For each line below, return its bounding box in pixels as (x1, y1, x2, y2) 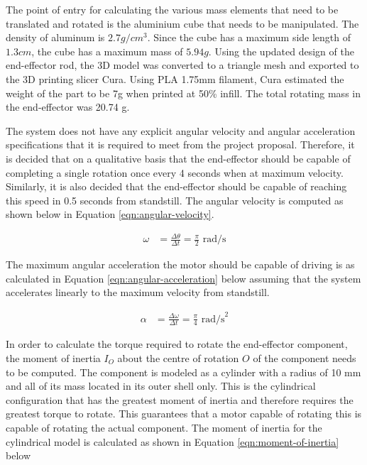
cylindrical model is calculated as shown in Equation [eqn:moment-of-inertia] (6, 434, 339, 449)
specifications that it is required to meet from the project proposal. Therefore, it (6, 137, 355, 152)
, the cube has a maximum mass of (31, 43, 183, 58)
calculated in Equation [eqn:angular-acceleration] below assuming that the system (6, 270, 361, 285)
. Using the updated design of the (208, 43, 354, 58)
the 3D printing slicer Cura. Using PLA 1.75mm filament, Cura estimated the (6, 71, 344, 86)
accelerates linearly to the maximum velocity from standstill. (6, 285, 270, 300)
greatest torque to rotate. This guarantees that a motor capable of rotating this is (6, 406, 362, 421)
